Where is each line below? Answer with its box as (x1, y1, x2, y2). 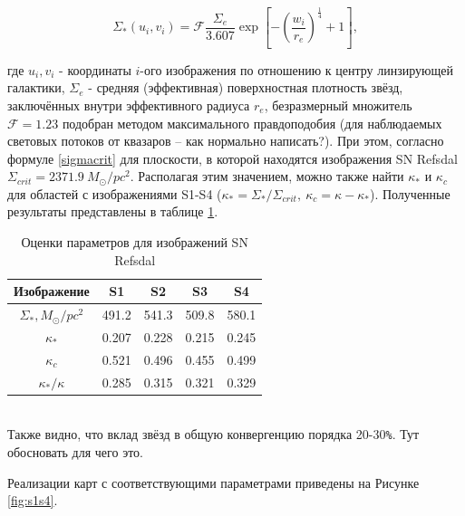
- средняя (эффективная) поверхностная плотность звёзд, (88, 78, 403, 97)
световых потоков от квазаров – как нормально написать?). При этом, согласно (7, 131, 444, 150)
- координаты (59, 60, 131, 79)
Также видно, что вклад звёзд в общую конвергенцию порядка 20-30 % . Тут (7, 425, 420, 444)
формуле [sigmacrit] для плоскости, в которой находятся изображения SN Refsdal (7, 148, 458, 167)
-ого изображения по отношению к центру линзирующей (140, 60, 453, 79)
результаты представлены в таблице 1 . (7, 202, 218, 221)
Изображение (14, 282, 90, 301)
